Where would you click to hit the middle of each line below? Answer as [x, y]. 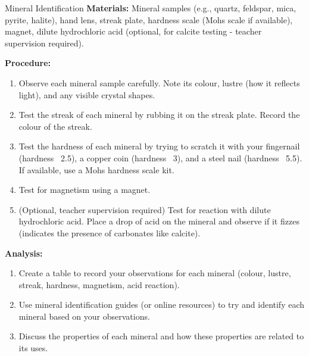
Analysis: [24, 253]
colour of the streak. [55, 126]
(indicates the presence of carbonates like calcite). [110, 232]
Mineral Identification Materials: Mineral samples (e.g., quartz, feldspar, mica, [151, 8]
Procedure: [28, 63]
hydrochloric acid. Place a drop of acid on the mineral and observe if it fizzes [159, 221]
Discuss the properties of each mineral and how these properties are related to [161, 336]
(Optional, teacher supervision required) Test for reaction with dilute [145, 209]
